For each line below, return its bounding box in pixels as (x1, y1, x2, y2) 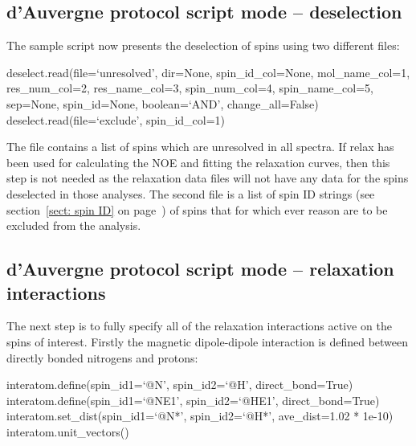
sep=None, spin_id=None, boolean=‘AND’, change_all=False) (6, 95, 319, 112)
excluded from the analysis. (6, 217, 141, 234)
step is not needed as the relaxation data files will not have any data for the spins (6, 170, 409, 186)
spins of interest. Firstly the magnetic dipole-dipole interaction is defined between (6, 333, 409, 350)
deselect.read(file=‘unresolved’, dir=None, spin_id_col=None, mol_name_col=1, (6, 63, 410, 80)
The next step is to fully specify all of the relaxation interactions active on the (6, 317, 392, 334)
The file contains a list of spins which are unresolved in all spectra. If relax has (6, 138, 394, 155)
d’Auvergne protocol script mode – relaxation (6, 256, 394, 281)
